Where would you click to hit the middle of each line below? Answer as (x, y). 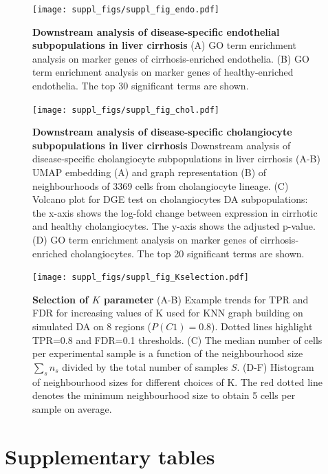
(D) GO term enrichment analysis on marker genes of (145, 240)
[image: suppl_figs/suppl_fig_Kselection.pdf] (141, 278)
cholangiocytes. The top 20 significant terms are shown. (187, 253)
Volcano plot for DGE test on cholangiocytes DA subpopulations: (170, 199)
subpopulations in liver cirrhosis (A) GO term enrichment (164, 45)
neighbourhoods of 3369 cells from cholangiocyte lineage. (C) (161, 185)
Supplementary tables (110, 456)
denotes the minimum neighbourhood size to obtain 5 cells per (164, 395)
